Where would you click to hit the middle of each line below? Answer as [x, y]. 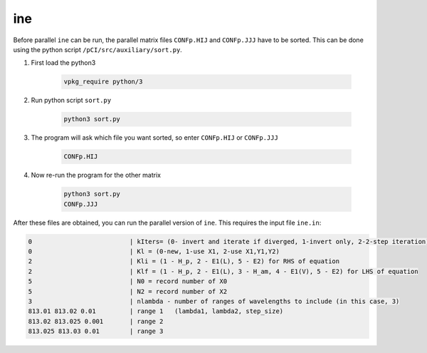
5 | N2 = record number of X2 [128, 291]
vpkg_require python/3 [103, 82]
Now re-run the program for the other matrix [96, 175]
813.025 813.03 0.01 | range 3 [96, 331]
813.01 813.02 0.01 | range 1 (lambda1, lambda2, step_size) [156, 311]
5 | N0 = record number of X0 [128, 281]
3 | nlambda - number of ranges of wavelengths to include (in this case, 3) [214, 301]
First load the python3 [63, 63]
